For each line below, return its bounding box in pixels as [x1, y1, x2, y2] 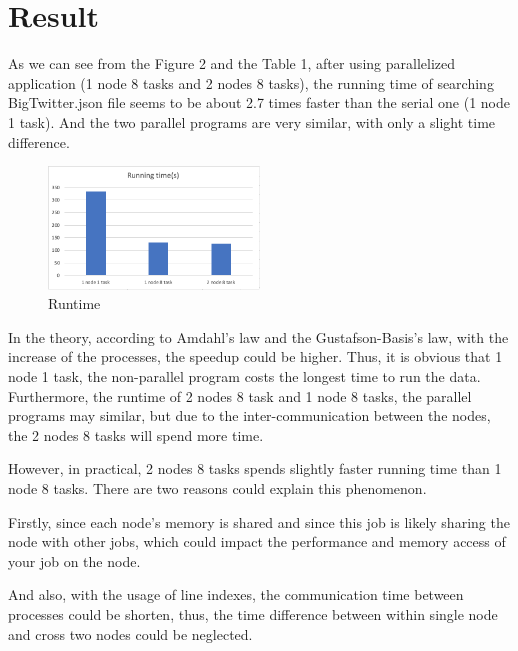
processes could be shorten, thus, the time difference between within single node [8, 604, 498, 625]
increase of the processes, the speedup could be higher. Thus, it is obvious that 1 [8, 346, 503, 367]
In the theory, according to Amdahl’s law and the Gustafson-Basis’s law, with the [8, 326, 509, 347]
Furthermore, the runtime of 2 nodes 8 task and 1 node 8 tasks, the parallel [8, 385, 472, 406]
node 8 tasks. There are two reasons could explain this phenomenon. [8, 478, 427, 499]
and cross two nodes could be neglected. [8, 623, 253, 644]
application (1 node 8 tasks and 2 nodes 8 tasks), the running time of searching [8, 72, 494, 93]
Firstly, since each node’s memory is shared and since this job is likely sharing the [8, 511, 510, 532]
